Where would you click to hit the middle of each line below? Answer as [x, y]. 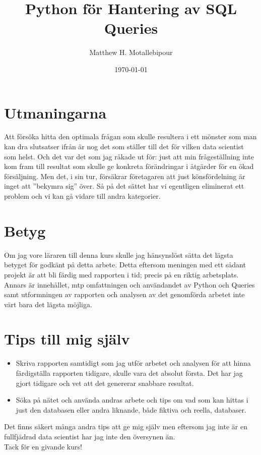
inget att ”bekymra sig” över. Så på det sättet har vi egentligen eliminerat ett [124, 186]
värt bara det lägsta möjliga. [48, 304]
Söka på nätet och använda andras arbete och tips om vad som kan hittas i [132, 400]
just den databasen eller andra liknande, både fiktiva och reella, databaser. [131, 409]
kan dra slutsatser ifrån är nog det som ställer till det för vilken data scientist [124, 147]
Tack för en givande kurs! [43, 446]
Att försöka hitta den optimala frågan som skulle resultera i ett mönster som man [130, 136]
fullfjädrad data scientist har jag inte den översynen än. [90, 436]
